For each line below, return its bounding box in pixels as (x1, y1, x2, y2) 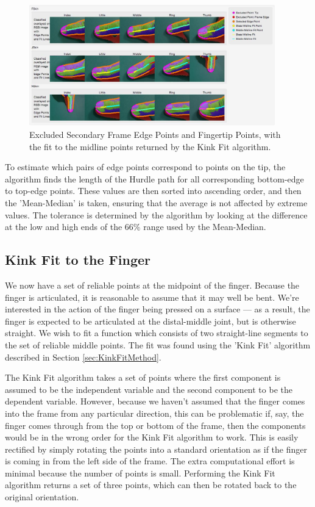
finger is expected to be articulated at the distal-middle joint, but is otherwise (5, 314, 296, 327)
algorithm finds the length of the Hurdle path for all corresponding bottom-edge (5, 172, 304, 185)
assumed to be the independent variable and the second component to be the (5, 383, 292, 395)
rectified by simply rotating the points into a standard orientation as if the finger (5, 442, 307, 455)
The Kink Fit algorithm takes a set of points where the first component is (5, 371, 281, 384)
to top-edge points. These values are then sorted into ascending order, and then (5, 184, 302, 197)
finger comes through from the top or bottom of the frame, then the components (5, 419, 306, 431)
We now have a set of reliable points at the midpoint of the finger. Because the (5, 278, 300, 291)
